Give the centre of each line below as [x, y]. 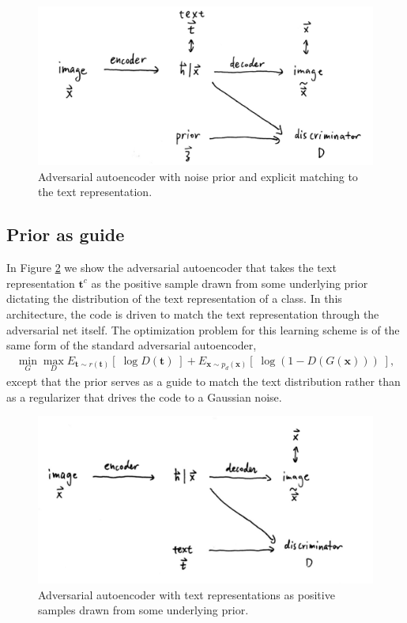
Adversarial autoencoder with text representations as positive [187, 594]
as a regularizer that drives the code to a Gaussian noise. [144, 396]
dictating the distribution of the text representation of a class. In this [174, 298]
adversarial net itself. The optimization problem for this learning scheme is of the [203, 329]
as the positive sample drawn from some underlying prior [230, 283]
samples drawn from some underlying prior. [143, 610]
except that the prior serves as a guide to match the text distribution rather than [203, 381]
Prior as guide [66, 234]
